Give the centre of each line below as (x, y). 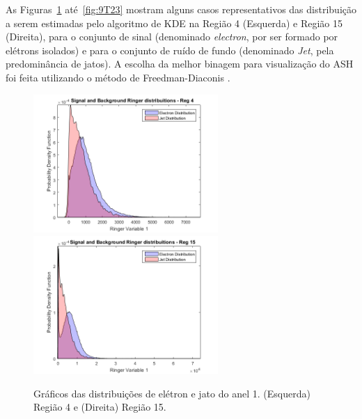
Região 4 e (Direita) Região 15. (100, 407)
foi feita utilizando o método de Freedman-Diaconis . (118, 77)
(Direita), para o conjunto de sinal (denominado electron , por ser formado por (172, 37)
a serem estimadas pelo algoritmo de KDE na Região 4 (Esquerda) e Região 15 (174, 23)
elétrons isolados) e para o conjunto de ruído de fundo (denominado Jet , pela (170, 50)
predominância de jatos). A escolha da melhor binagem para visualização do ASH (180, 64)
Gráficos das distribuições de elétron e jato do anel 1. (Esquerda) (172, 393)
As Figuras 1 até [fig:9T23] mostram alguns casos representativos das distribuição (181, 9)
